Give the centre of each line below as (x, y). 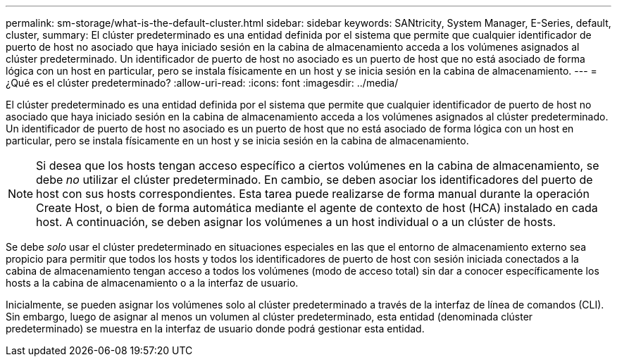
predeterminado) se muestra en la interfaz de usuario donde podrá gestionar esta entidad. (215, 329)
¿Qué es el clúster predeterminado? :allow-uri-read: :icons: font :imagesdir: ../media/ (202, 83)
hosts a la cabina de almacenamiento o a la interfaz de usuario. (152, 283)
